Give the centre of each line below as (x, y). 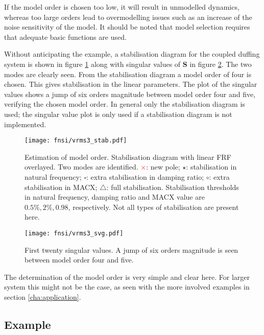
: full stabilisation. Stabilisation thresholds (173, 187)
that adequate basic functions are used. (65, 37)
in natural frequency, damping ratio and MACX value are (115, 197)
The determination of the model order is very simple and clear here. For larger (127, 277)
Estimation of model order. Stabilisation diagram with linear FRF (128, 157)
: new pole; (163, 167)
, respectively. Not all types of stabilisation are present (153, 207)
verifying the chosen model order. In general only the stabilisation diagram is (125, 104)
